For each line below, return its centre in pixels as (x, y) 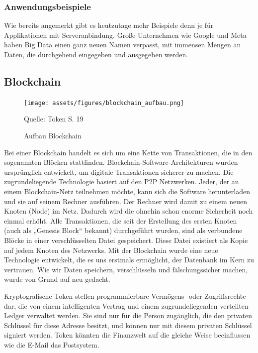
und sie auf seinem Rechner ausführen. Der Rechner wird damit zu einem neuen (126, 201)
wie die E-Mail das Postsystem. (52, 344)
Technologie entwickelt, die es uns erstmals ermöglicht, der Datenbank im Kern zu (129, 260)
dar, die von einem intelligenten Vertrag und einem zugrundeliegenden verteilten (126, 305)
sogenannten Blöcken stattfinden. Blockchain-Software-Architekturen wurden (121, 162)
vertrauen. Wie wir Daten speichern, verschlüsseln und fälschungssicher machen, (126, 269)
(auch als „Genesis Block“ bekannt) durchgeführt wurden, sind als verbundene (123, 230)
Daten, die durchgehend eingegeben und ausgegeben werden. (96, 54)
